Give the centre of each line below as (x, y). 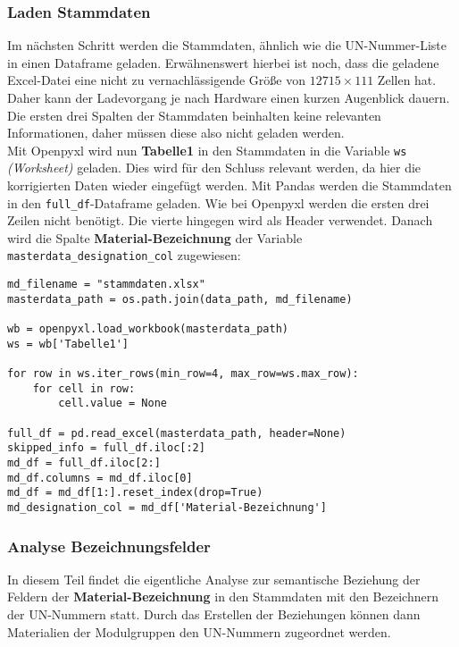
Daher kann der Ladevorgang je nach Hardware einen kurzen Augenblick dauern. (229, 97)
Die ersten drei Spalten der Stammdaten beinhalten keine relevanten (194, 115)
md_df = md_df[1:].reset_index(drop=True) (135, 493)
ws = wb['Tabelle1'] (68, 344)
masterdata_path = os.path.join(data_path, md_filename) (180, 299)
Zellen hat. (407, 80)
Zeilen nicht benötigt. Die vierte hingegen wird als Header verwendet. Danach (220, 220)
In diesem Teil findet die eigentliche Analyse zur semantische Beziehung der (214, 579)
